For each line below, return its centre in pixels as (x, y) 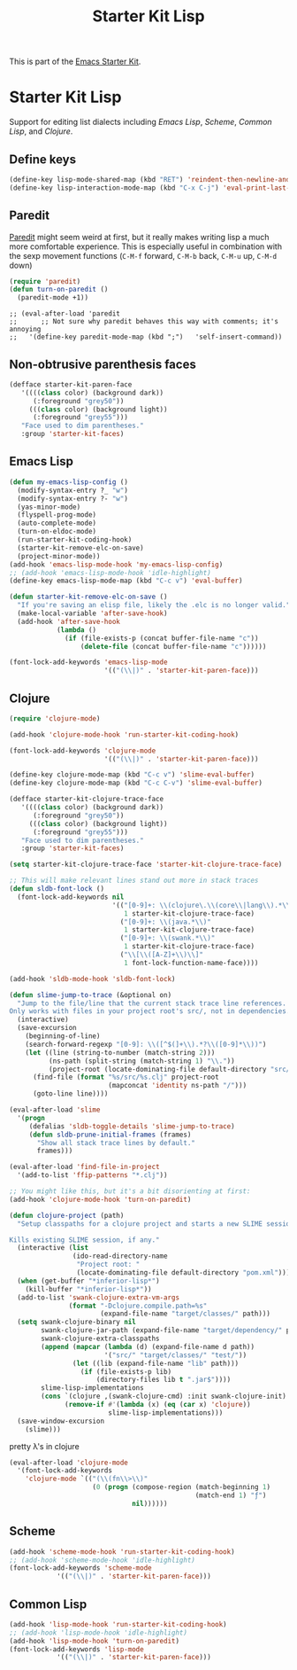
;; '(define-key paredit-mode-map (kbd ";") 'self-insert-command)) (146, 337)
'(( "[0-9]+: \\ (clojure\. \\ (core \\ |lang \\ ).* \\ (201, 905)
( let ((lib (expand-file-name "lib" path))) (156, 1363)
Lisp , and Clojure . (41, 131)
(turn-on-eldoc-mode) (57, 532)
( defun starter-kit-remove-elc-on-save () (88, 597)
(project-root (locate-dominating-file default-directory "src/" (171, 1069)
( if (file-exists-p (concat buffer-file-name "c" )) (162, 638)
